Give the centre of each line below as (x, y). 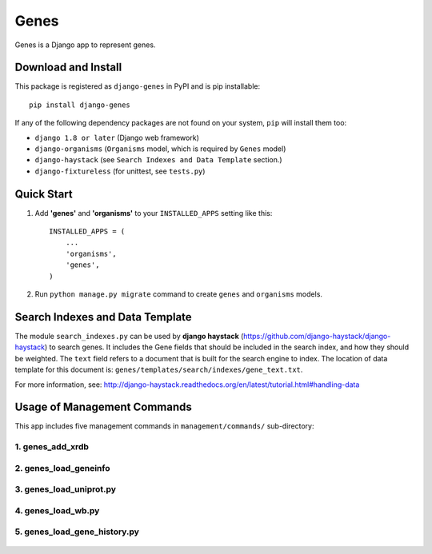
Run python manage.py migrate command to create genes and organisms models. (179, 294)
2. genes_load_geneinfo (62, 468)
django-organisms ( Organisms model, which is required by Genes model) (160, 149)
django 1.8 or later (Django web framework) (117, 138)
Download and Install (68, 68)
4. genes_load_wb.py (57, 510)
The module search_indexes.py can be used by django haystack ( (129, 336)
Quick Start (44, 194)
